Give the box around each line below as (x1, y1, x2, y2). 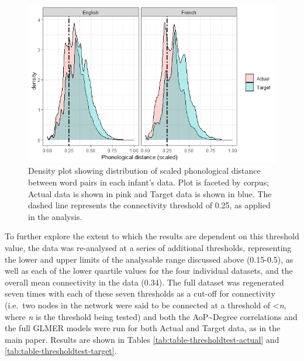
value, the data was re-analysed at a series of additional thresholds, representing (5, 241, 292, 253)
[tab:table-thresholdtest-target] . (5, 345, 117, 357)
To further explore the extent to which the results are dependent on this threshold (5, 230, 299, 242)
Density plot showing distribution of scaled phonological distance (28, 164, 261, 177)
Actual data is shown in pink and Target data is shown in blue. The (28, 187, 272, 200)
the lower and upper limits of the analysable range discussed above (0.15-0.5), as (5, 253, 293, 265)
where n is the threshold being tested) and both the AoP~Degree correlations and (5, 310, 298, 322)
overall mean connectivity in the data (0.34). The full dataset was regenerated (5, 276, 284, 288)
